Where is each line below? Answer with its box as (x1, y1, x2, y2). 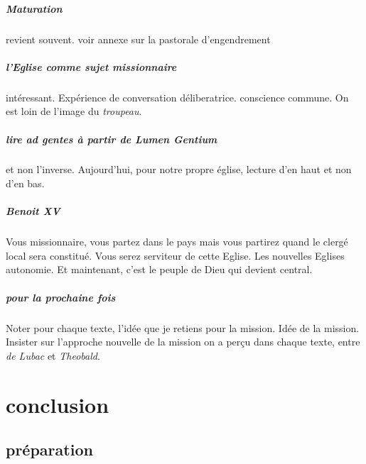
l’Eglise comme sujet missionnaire (6, 59, 177, 74)
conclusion (6, 390, 109, 419)
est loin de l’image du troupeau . (6, 104, 142, 118)
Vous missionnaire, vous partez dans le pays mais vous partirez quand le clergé (6, 234, 348, 249)
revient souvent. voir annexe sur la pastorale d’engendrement (6, 31, 271, 46)
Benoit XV (6, 204, 60, 219)
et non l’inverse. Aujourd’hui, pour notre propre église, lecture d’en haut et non (6, 162, 352, 177)
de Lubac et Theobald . (6, 348, 100, 363)
